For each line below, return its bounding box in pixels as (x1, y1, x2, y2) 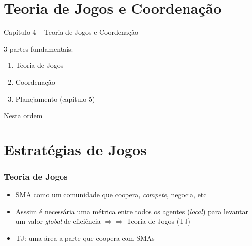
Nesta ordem (4, 110, 43, 121)
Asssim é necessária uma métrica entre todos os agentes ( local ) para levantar (15, 206, 249, 216)
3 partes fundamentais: (4, 43, 73, 54)
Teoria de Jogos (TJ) (126, 216, 190, 226)
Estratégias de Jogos (4, 139, 147, 159)
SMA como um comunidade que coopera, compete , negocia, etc (15, 189, 207, 200)
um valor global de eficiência (15, 216, 101, 226)
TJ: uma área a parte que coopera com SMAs (15, 233, 155, 243)
